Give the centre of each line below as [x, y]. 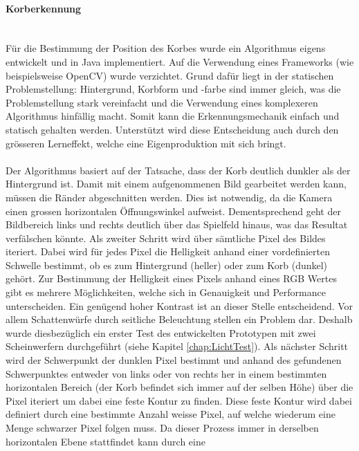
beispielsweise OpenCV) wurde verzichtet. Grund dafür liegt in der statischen [170, 75]
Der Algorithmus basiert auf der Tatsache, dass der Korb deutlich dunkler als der [178, 170]
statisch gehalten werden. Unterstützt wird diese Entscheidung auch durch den [172, 129]
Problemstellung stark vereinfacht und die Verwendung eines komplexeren [162, 102]
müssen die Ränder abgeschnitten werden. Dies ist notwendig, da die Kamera [169, 197]
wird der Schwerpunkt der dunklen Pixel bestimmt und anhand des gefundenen [174, 360]
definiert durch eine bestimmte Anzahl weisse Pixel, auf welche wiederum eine [171, 414]
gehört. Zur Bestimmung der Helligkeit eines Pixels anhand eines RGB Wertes [171, 278]
